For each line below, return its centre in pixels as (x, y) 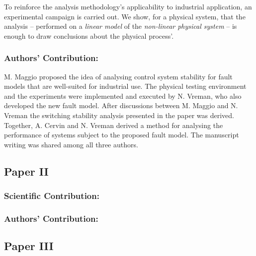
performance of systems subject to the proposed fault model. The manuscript (122, 135)
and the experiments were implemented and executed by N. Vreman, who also (123, 96)
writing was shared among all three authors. (71, 144)
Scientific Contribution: (52, 196)
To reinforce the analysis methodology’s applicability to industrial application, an (128, 6)
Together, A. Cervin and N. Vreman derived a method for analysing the (114, 125)
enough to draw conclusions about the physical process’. (89, 35)
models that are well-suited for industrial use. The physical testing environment (125, 86)
